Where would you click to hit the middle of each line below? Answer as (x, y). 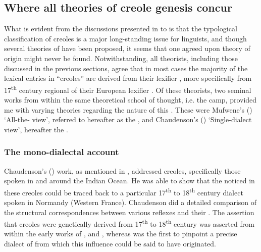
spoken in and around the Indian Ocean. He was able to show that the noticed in (129, 181)
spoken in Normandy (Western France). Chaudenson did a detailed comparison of (130, 202)
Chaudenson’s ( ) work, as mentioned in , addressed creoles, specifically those (122, 170)
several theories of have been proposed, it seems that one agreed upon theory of (127, 48)
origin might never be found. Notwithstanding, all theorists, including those (121, 58)
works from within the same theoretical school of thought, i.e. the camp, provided (130, 100)
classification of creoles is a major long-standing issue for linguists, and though (125, 38)
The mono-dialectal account (62, 152)
